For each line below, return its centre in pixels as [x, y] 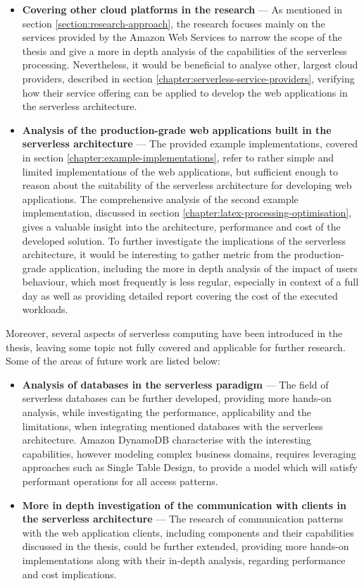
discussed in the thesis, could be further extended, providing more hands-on [186, 546]
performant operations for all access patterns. [120, 481]
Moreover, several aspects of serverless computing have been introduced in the [174, 333]
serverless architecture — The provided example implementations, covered [190, 144]
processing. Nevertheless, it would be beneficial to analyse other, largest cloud [190, 65]
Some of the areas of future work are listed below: [113, 361]
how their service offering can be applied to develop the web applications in [185, 92]
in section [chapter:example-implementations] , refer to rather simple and [178, 157]
